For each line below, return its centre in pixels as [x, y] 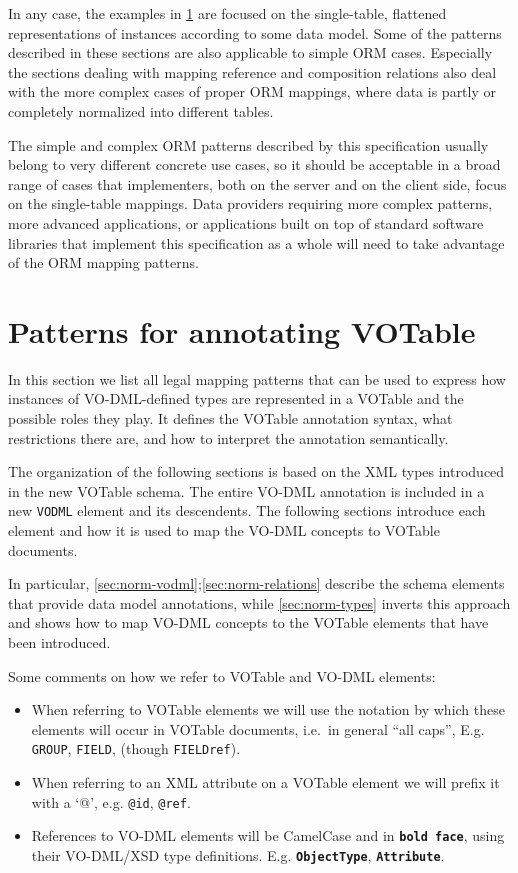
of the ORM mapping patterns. [103, 262]
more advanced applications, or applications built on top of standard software [246, 222]
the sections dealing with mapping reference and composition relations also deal [252, 71]
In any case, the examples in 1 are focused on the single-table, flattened [227, 13]
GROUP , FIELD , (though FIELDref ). [136, 748]
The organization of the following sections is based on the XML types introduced [256, 471]
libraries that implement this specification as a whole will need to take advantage [256, 242]
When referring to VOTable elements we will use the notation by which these [268, 709]
